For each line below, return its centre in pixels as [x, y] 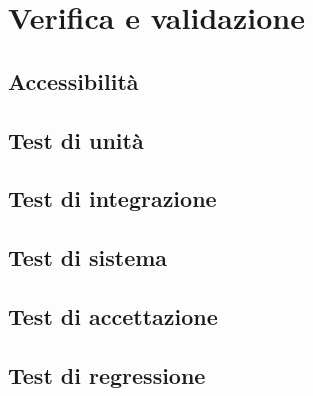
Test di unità [76, 139]
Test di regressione [107, 374]
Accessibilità [73, 80]
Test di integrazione [112, 198]
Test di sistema [88, 257]
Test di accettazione [113, 315]
